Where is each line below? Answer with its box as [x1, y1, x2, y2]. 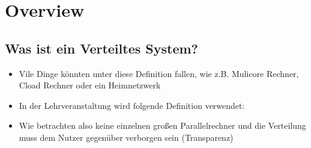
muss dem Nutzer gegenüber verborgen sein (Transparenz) [19, 131, 234, 143]
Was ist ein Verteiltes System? [5, 39, 198, 57]
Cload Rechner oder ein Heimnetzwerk [19, 79, 161, 91]
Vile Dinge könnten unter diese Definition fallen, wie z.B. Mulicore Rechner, [19, 67, 299, 79]
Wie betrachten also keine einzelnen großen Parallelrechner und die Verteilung [19, 119, 306, 132]
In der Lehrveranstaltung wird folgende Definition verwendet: [19, 99, 245, 111]
